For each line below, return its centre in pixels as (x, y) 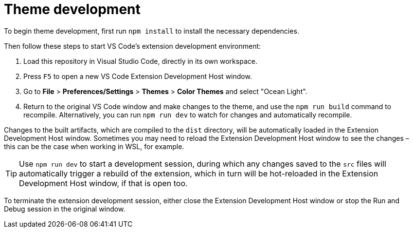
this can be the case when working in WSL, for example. (94, 146)
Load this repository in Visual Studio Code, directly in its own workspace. (140, 61)
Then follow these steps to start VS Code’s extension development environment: (133, 46)
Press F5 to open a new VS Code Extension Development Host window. (138, 76)
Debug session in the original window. (65, 209)
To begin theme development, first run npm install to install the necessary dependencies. (152, 31)
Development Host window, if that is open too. (103, 183)
